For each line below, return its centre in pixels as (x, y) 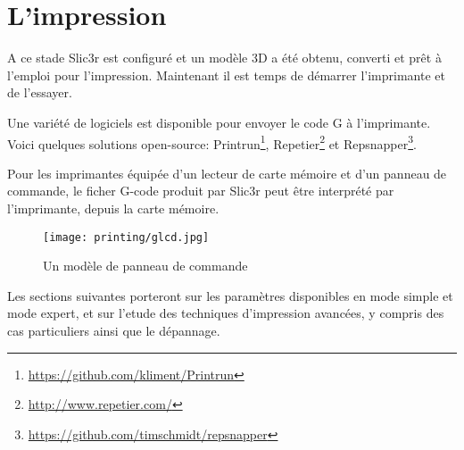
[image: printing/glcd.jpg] (126, 237)
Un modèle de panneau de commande (145, 266)
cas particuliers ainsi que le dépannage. (114, 330)
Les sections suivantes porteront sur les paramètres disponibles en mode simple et (230, 295)
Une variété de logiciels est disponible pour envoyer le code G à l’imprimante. (219, 122)
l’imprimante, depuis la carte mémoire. (113, 208)
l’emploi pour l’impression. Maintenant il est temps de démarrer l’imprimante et (226, 75)
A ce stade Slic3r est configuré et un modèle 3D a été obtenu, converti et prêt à (224, 58)
